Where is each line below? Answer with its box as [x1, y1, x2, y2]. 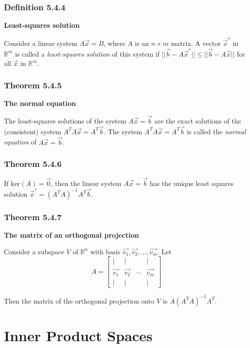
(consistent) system [4, 126, 61, 136]
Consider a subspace [4, 246, 64, 256]
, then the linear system [51, 178, 122, 188]
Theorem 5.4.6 [4, 158, 62, 170]
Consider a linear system [4, 38, 77, 48]
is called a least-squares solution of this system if [15, 48, 160, 59]
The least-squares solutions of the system [4, 116, 126, 126]
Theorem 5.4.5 [4, 79, 62, 91]
